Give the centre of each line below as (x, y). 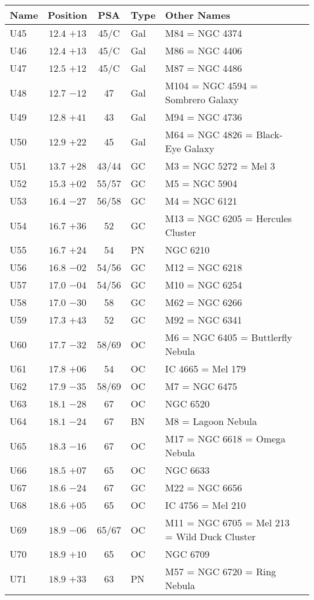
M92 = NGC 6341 (203, 320)
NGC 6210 (187, 250)
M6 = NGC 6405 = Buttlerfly (229, 337)
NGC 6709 (187, 554)
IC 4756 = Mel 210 (205, 505)
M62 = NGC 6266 (203, 302)
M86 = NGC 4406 (203, 50)
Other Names (198, 15)
